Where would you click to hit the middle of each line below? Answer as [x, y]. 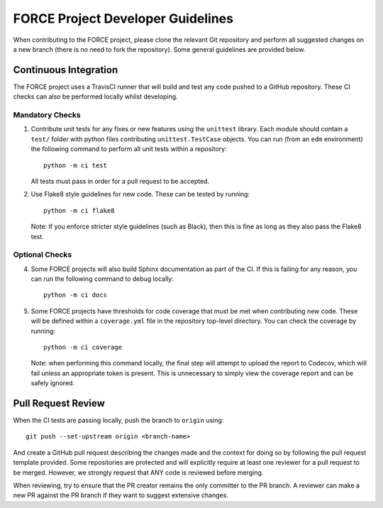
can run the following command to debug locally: [102, 279]
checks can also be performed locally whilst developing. [95, 96]
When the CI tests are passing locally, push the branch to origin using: [118, 420]
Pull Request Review [59, 403]
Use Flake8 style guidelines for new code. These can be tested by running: [140, 194]
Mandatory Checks [47, 115]
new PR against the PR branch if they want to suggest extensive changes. [121, 495]
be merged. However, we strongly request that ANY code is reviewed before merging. [138, 473]
